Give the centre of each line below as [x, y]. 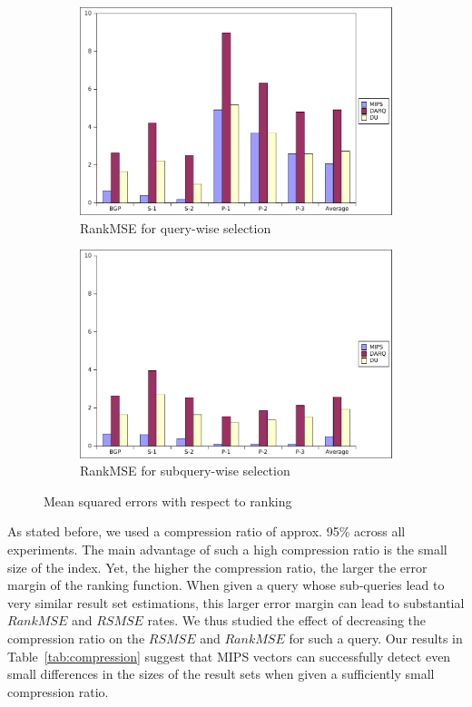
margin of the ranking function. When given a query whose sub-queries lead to [226, 585]
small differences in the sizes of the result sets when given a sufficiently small [221, 674]
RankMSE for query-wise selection [176, 227]
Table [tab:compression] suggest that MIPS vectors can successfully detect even [229, 656]
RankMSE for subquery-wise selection [185, 471]
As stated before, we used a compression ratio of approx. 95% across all [206, 531]
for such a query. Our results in [376, 638]
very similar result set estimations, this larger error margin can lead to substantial [236, 602]
